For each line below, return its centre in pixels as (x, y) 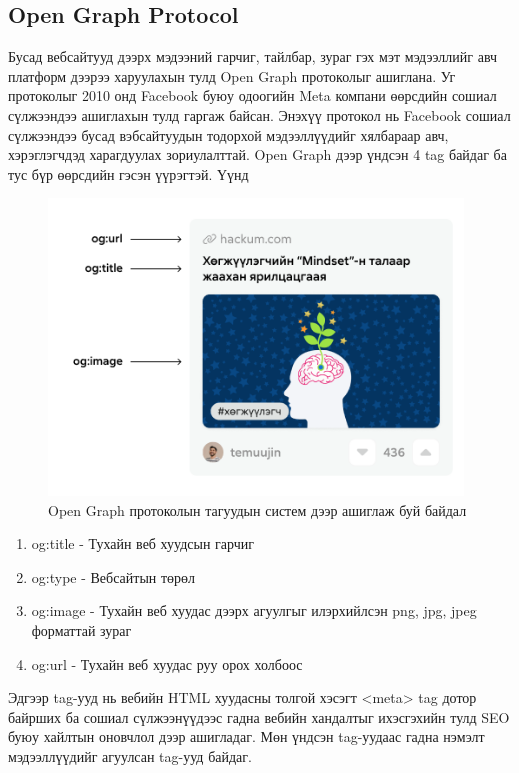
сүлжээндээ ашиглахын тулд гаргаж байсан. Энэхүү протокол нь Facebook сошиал (259, 114)
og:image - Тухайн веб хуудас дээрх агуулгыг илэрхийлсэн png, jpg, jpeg (254, 610)
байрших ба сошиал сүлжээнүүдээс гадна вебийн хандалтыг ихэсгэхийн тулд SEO (259, 716)
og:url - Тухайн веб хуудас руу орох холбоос (167, 663)
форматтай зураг (81, 630)
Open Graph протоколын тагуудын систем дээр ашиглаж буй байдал (257, 509)
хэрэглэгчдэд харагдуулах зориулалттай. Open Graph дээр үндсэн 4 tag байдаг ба (257, 154)
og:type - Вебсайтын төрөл (113, 576)
